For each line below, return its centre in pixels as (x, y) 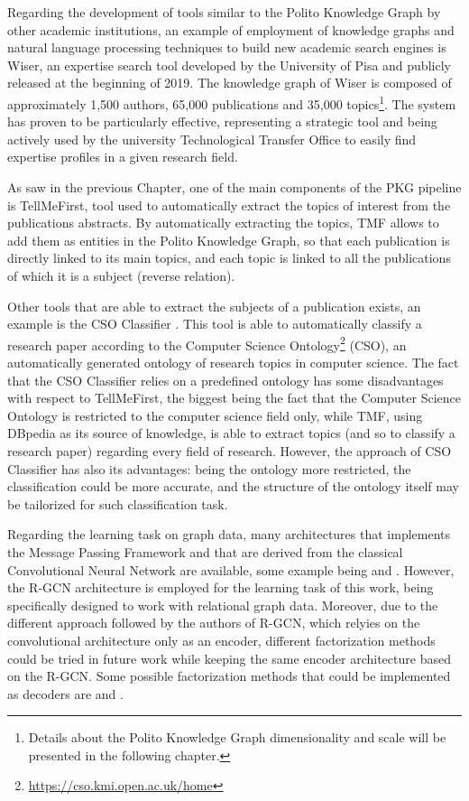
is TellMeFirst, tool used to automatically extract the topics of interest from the (229, 205)
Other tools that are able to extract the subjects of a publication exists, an (214, 306)
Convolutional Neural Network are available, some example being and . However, (231, 569)
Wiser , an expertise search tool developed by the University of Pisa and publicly (229, 65)
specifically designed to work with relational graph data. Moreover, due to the (223, 605)
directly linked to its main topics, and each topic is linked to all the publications (229, 258)
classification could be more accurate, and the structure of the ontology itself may (233, 486)
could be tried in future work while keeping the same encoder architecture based (229, 658)
